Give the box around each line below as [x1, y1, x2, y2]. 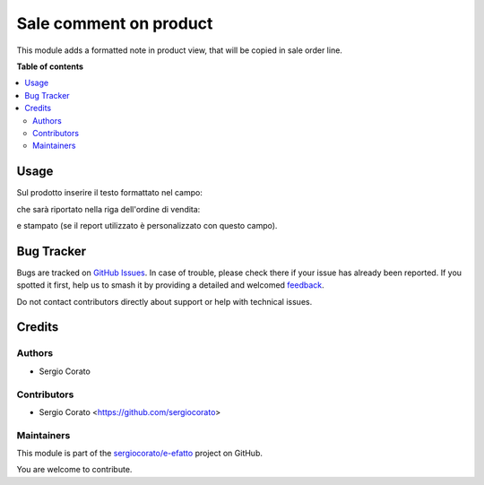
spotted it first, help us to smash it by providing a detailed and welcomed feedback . [16, 280, 324, 290]
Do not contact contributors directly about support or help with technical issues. [16, 296, 313, 307]
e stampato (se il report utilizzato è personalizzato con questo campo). [16, 220, 278, 230]
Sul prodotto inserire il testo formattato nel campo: [16, 187, 203, 198]
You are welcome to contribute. [16, 464, 133, 475]
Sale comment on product [16, 13, 213, 33]
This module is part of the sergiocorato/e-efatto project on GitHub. [16, 448, 264, 459]
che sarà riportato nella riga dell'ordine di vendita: [16, 204, 201, 214]
